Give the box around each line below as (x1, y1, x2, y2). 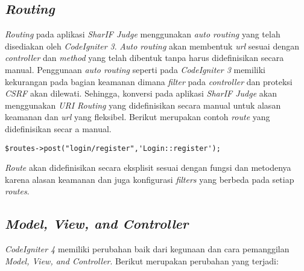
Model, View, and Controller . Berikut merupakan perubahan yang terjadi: (5, 254, 279, 267)
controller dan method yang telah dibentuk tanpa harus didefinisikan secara (5, 51, 284, 64)
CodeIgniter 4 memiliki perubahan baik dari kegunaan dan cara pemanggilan (5, 243, 290, 255)
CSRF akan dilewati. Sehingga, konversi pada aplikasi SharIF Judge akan (5, 87, 277, 100)
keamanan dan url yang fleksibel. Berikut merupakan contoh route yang (5, 110, 270, 123)
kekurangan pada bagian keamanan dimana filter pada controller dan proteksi (5, 75, 293, 88)
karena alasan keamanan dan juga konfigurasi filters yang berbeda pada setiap (5, 173, 294, 185)
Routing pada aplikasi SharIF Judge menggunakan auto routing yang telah (5, 28, 280, 40)
